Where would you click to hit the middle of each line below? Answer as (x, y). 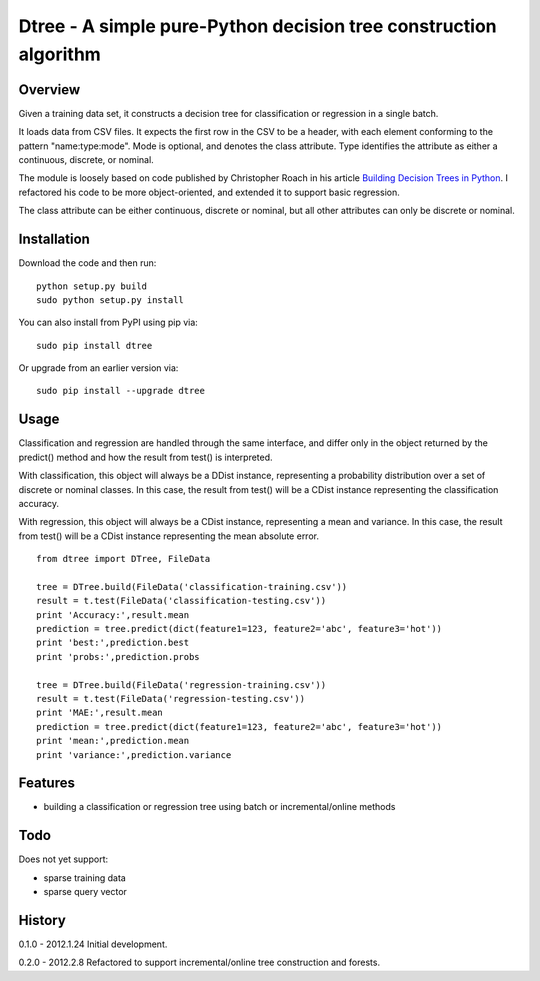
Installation (54, 239)
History (42, 920)
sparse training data (85, 877)
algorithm (60, 54)
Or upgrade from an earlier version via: (98, 368)
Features (46, 783)
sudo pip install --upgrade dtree (120, 391)
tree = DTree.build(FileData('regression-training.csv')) (181, 684)
